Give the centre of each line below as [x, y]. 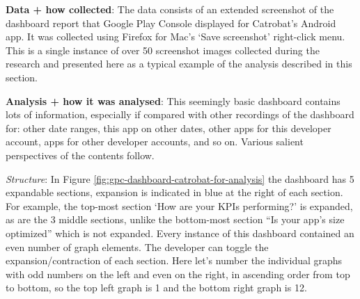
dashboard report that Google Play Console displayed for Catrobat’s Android [171, 23]
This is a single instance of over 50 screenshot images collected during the [163, 50]
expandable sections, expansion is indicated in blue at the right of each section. [174, 192]
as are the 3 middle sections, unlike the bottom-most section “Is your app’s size [175, 219]
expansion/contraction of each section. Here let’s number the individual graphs [174, 260]
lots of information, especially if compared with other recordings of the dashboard [180, 114]
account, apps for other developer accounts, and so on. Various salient [155, 142]
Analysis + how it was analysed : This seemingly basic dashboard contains [173, 100]
